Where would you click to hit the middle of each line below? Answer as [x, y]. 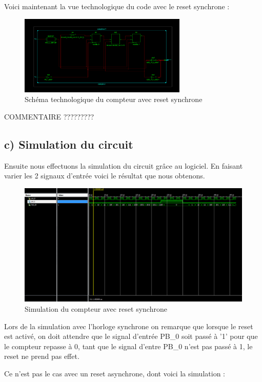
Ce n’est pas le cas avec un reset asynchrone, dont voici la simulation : [115, 374]
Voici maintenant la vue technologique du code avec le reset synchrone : [117, 6]
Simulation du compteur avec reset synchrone [96, 309]
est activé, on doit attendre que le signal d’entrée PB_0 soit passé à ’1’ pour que [131, 336]
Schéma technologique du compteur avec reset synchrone [114, 99]
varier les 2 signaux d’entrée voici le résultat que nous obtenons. [105, 176]
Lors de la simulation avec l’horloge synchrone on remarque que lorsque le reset [129, 326]
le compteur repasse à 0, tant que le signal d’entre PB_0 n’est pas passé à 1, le [128, 346]
